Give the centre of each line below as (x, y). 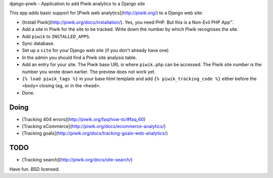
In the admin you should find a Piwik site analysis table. (80, 57)
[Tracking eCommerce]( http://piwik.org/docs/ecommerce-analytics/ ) (94, 126)
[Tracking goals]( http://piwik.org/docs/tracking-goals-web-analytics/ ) (95, 133)
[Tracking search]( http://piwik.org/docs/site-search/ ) (77, 160)
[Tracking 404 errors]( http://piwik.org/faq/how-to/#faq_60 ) (84, 119)
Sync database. (38, 43)
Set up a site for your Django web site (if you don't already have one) (95, 50)
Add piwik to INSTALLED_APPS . (56, 36)
